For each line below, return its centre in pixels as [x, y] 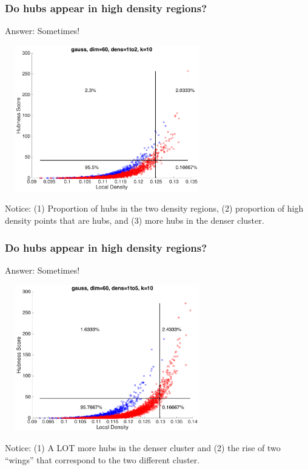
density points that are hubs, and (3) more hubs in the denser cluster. [135, 220]
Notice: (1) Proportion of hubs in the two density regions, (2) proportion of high [154, 208]
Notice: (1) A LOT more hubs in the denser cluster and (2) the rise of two [143, 448]
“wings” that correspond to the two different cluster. [102, 459]
